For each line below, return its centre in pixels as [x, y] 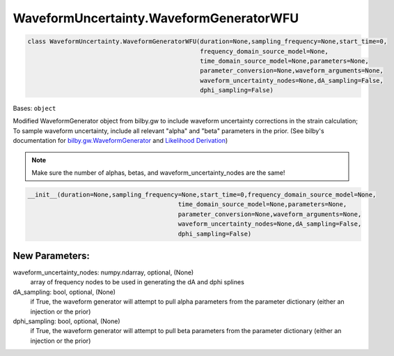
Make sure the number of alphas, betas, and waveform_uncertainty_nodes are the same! [158, 173]
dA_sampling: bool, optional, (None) [64, 292]
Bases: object [34, 109]
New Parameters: [52, 255]
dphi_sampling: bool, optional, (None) [67, 321]
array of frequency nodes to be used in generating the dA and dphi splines [137, 282]
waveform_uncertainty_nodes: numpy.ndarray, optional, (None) [103, 272]
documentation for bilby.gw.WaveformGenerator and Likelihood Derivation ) [120, 141]
